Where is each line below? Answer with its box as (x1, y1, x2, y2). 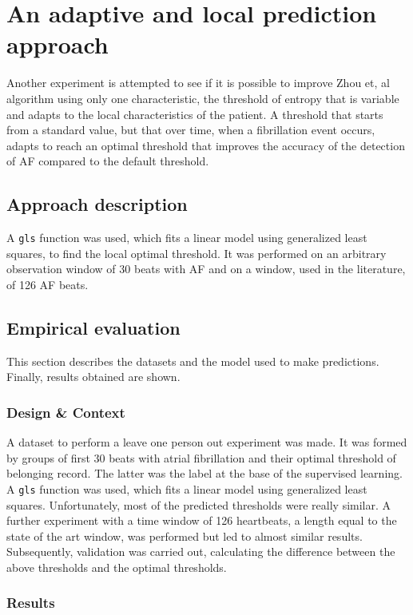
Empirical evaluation (6, 315, 181, 339)
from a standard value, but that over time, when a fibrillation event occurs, (6, 121, 375, 138)
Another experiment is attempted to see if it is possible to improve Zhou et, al (6, 74, 390, 91)
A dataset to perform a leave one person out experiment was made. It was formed (6, 434, 407, 450)
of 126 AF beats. (6, 276, 89, 292)
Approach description (6, 192, 188, 216)
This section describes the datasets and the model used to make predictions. (6, 352, 379, 369)
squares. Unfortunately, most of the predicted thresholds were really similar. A (6, 496, 391, 513)
